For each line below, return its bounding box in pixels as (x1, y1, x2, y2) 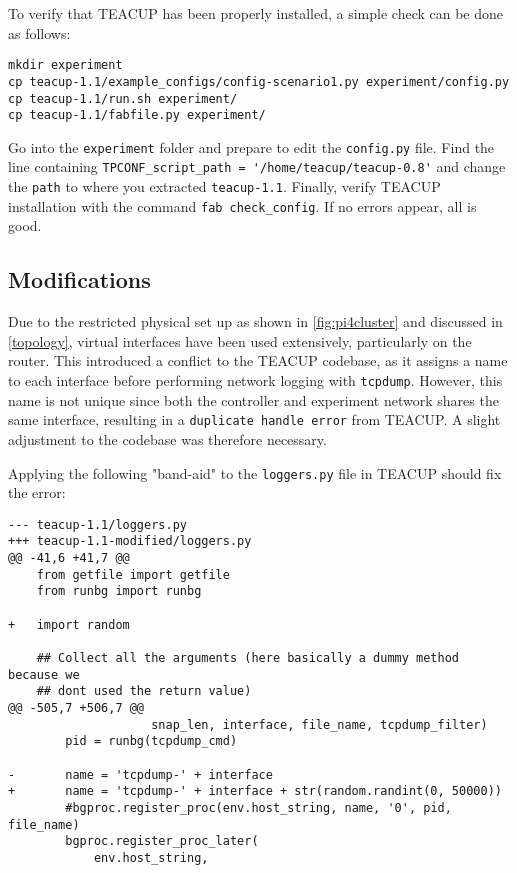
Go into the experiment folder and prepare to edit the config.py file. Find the (8, 136, 495, 157)
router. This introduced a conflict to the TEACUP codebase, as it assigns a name (8, 350, 508, 371)
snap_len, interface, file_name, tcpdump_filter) (151, 717, 488, 732)
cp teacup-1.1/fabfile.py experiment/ (8, 108, 266, 123)
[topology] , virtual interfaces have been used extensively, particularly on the (8, 330, 472, 351)
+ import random (8, 617, 130, 632)
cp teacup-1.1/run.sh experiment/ (8, 91, 238, 106)
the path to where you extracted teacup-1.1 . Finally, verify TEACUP (8, 176, 441, 197)
